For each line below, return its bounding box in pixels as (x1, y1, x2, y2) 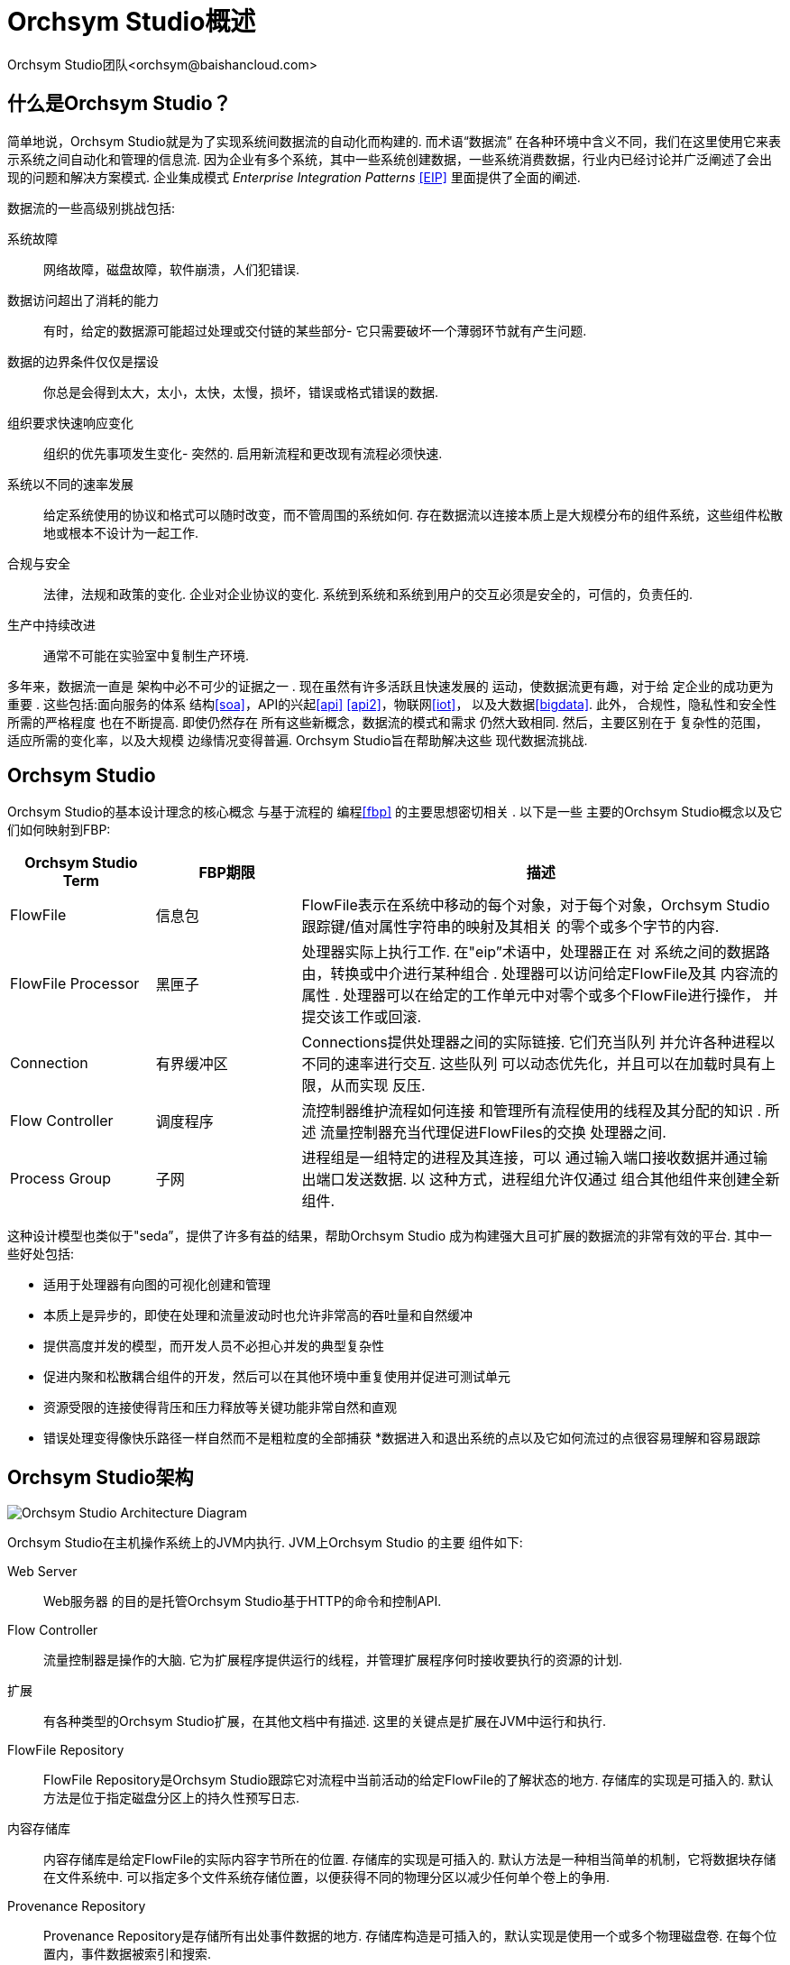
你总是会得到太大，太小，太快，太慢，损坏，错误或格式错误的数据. (43, 383, 439, 400)
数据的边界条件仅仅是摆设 (7, 353, 159, 369)
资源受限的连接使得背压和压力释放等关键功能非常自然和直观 (43, 1399, 397, 1416)
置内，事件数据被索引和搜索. (43, 1946, 212, 1962)
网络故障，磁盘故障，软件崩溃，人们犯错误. (43, 261, 300, 277)
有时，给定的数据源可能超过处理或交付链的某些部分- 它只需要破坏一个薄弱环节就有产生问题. (43, 322, 587, 338)
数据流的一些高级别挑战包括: (7, 199, 176, 216)
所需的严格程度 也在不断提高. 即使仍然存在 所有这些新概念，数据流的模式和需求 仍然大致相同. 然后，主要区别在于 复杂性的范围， (7, 714, 768, 730)
